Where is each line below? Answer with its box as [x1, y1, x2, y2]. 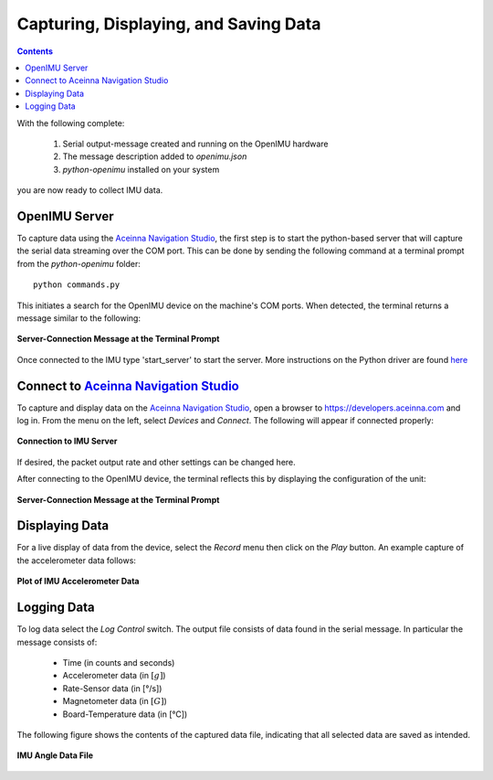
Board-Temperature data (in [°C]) [62, 709, 188, 720]
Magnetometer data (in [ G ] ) [62, 696, 168, 707]
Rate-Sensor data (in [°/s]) [62, 682, 163, 694]
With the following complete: [16, 117, 125, 128]
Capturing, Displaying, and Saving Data [16, 14, 321, 34]
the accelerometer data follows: [16, 554, 137, 566]
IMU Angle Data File [16, 750, 94, 761]
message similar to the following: [16, 312, 142, 324]
